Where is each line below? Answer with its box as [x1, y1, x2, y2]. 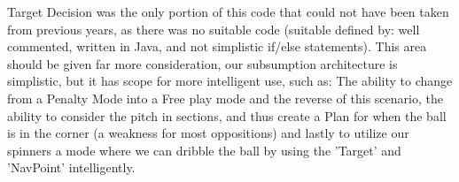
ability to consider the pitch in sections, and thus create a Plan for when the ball [7, 106, 447, 125]
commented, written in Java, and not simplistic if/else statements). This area [7, 37, 427, 56]
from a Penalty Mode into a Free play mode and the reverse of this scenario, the [7, 88, 443, 107]
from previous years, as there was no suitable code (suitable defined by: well [7, 19, 420, 38]
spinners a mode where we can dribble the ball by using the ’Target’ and [7, 140, 401, 159]
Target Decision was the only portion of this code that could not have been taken [7, 3, 449, 20]
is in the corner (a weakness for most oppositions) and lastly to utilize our [7, 124, 409, 142]
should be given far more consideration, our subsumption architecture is [7, 54, 398, 72]
